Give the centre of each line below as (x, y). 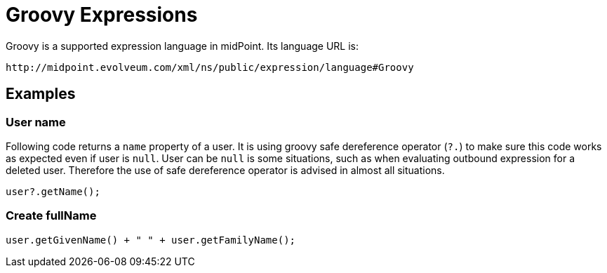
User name (36, 122)
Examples (41, 94)
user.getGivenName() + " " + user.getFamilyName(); (151, 240)
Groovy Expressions (102, 15)
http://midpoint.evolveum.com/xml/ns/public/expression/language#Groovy (210, 67)
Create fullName (51, 216)
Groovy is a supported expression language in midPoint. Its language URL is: (182, 46)
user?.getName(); (53, 191)
